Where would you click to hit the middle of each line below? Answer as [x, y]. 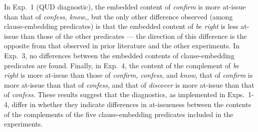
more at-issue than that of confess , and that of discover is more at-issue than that [129, 84]
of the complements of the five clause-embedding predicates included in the [119, 114]
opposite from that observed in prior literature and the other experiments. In [122, 46]
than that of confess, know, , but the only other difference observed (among [119, 16]
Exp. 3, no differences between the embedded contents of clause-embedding [119, 55]
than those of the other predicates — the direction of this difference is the [134, 36]
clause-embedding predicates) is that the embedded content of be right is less [121, 26]
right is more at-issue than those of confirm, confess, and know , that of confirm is [129, 75]
